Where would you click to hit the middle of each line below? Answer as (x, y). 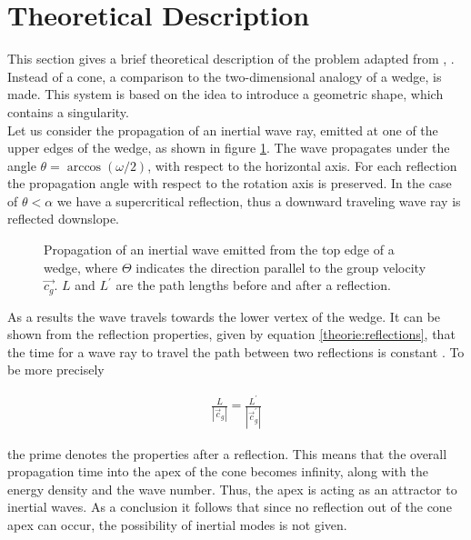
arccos (84, 167)
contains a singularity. (68, 111)
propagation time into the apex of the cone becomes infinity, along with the (218, 471)
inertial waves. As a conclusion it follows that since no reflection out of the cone (230, 507)
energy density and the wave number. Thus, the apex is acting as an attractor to (232, 489)
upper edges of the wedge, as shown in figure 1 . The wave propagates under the (229, 148)
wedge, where (81, 267)
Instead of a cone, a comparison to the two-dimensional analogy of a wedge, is (225, 76)
